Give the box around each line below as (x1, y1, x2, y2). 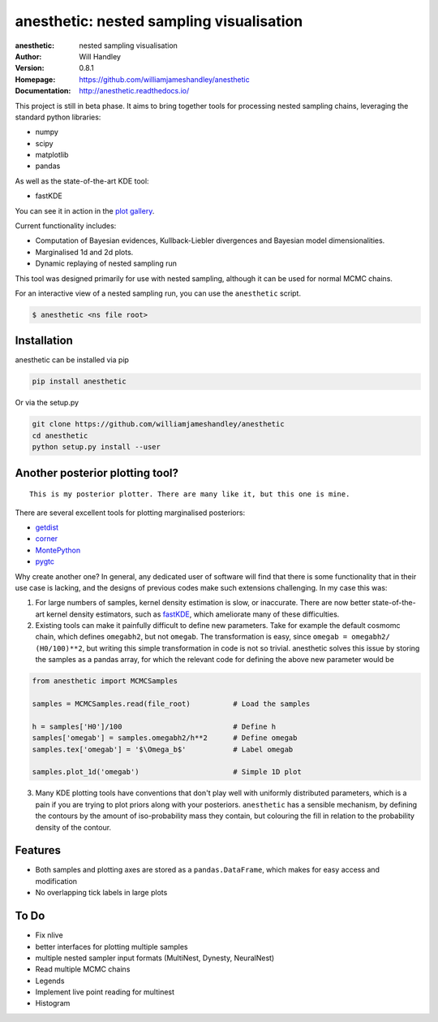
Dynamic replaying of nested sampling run (35, 258, 178, 268)
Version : (15, 63, 45, 73)
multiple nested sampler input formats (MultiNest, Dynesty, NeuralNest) (35, 953, 275, 963)
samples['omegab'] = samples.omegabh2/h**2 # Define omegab (32, 734, 298, 743)
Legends (35, 976, 65, 985)
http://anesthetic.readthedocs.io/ (79, 86, 190, 96)
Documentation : (15, 86, 71, 96)
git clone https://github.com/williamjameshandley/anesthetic (32, 419, 285, 429)
